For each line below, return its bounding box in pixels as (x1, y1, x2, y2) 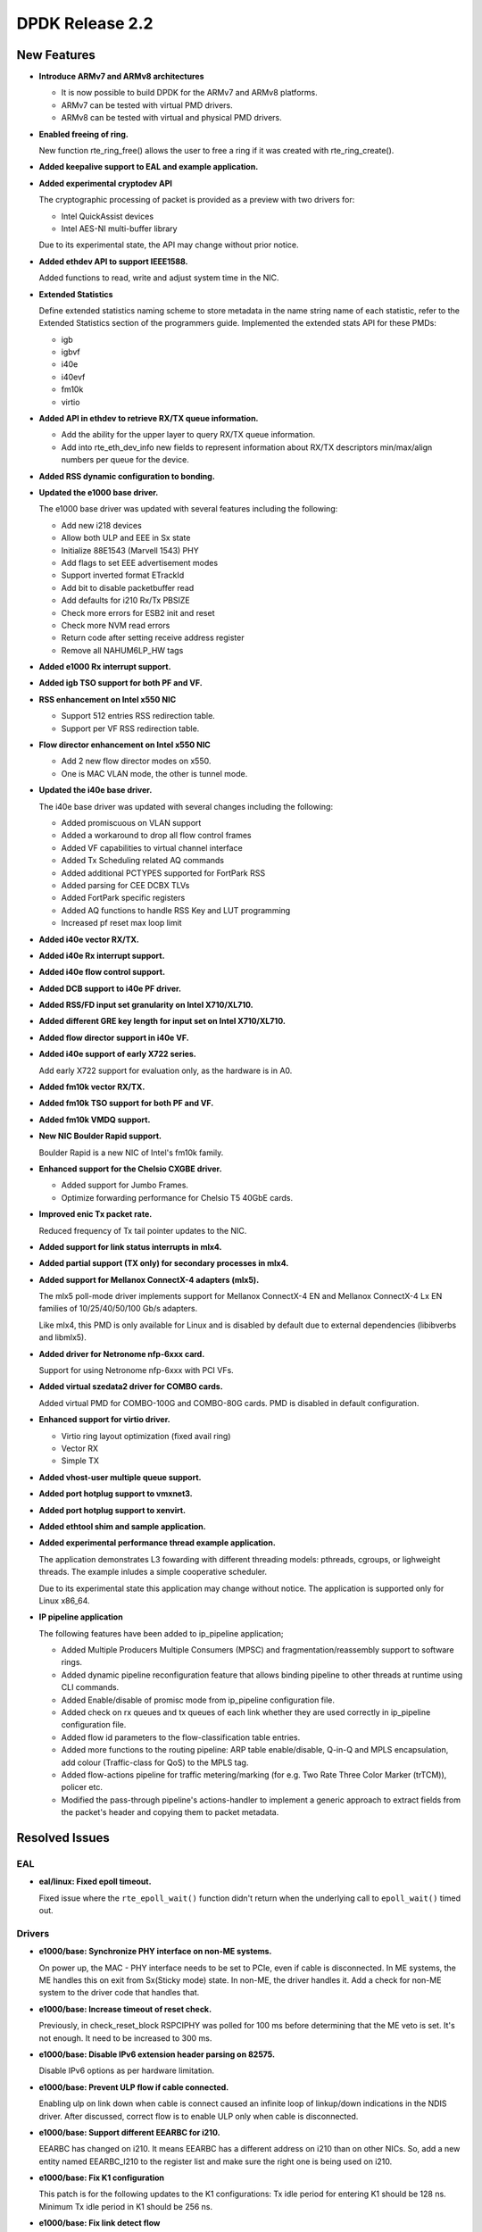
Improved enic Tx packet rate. (38, 1209, 153, 1220)
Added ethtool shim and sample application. (38, 1520, 206, 1531)
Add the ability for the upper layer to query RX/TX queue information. (61, 429, 316, 440)
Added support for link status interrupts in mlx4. (38, 1241, 222, 1252)
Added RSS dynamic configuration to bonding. (38, 471, 216, 481)
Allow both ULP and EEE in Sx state (61, 532, 191, 544)
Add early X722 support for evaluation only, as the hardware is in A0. (38, 1065, 293, 1076)
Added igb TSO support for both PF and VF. (38, 678, 203, 688)
